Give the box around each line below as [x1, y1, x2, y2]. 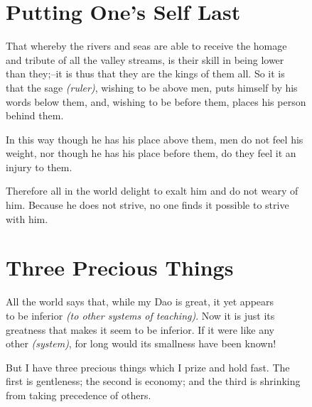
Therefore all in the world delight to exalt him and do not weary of [6, 183, 298, 198]
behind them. [6, 108, 64, 123]
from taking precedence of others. [6, 387, 151, 402]
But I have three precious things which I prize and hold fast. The [6, 359, 290, 374]
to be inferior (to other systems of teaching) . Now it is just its [6, 308, 275, 322]
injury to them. [6, 159, 72, 174]
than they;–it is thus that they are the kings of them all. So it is [6, 66, 285, 81]
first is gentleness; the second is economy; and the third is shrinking [6, 374, 301, 389]
